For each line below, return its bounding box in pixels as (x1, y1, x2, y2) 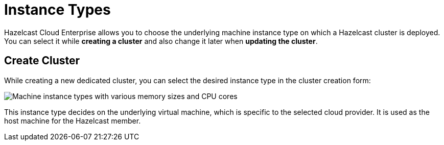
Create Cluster (4, 54, 80, 67)
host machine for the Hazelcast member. (4, 116, 141, 125)
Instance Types (4, 1, 111, 18)
